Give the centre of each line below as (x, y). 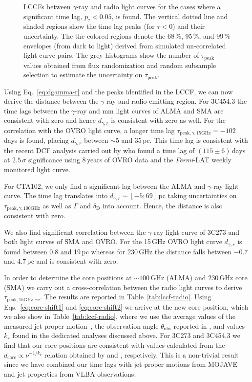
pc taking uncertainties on (198, 195)
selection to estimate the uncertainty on (83, 75)
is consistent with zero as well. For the (168, 120)
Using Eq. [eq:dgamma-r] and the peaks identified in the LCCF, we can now (118, 91)
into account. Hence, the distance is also (162, 205)
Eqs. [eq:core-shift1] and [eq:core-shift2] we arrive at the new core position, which (126, 306)
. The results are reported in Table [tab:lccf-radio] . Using (126, 297)
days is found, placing (36, 140)
